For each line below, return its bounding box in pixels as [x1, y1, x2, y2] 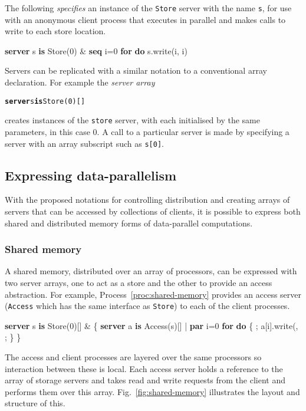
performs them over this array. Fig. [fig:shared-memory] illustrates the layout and [5, 385, 300, 397]
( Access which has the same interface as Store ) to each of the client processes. [5, 300, 290, 312]
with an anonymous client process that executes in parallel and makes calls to [5, 13, 286, 25]
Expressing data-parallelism [5, 166, 177, 184]
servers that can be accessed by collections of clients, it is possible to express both [5, 205, 301, 217]
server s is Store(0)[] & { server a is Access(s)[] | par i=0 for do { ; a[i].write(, [5, 319, 298, 331]
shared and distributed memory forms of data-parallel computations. [5, 216, 253, 229]
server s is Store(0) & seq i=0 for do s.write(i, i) [5, 44, 187, 57]
